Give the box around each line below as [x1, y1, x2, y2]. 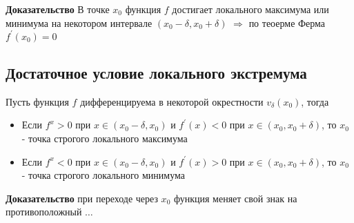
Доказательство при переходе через [6, 191, 158, 205]
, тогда [301, 94, 329, 108]
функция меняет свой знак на [173, 191, 297, 205]
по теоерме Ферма [248, 15, 326, 30]
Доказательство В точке [6, 2, 110, 16]
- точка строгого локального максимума [21, 131, 188, 146]
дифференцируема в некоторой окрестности [80, 94, 264, 108]
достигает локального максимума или [172, 2, 329, 16]
